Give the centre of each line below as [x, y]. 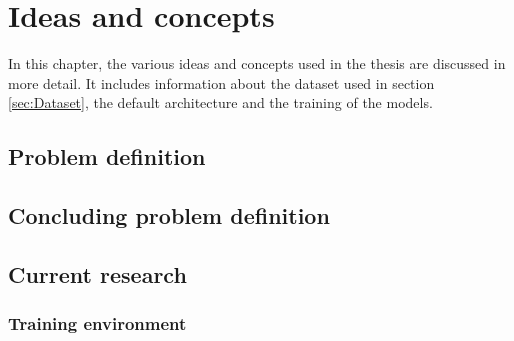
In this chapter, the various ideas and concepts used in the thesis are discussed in [257, 63]
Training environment [97, 323]
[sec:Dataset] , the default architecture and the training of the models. [220, 102]
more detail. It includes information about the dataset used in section [221, 82]
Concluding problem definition [169, 215]
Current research [97, 273]
